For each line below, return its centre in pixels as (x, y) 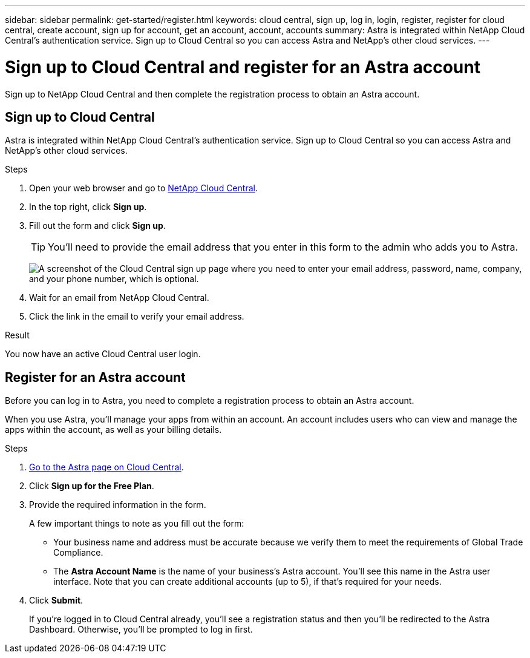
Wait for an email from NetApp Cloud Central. (119, 298)
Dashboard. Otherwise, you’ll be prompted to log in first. (141, 630)
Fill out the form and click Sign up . (97, 226)
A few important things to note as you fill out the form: (137, 524)
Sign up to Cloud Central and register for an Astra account (243, 67)
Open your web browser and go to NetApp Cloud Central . (143, 188)
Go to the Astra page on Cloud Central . (106, 467)
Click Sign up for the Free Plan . (92, 486)
